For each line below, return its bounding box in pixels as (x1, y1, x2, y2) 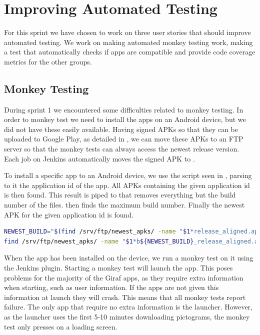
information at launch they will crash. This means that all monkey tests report (4, 291, 246, 302)
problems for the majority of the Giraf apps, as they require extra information (4, 272, 243, 282)
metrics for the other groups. (4, 56, 92, 66)
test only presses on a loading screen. (4, 321, 117, 331)
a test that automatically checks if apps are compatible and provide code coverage (4, 46, 255, 57)
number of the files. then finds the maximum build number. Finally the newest (4, 199, 245, 210)
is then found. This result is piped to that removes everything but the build (4, 189, 236, 200)
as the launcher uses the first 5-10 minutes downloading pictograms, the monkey (4, 311, 250, 321)
